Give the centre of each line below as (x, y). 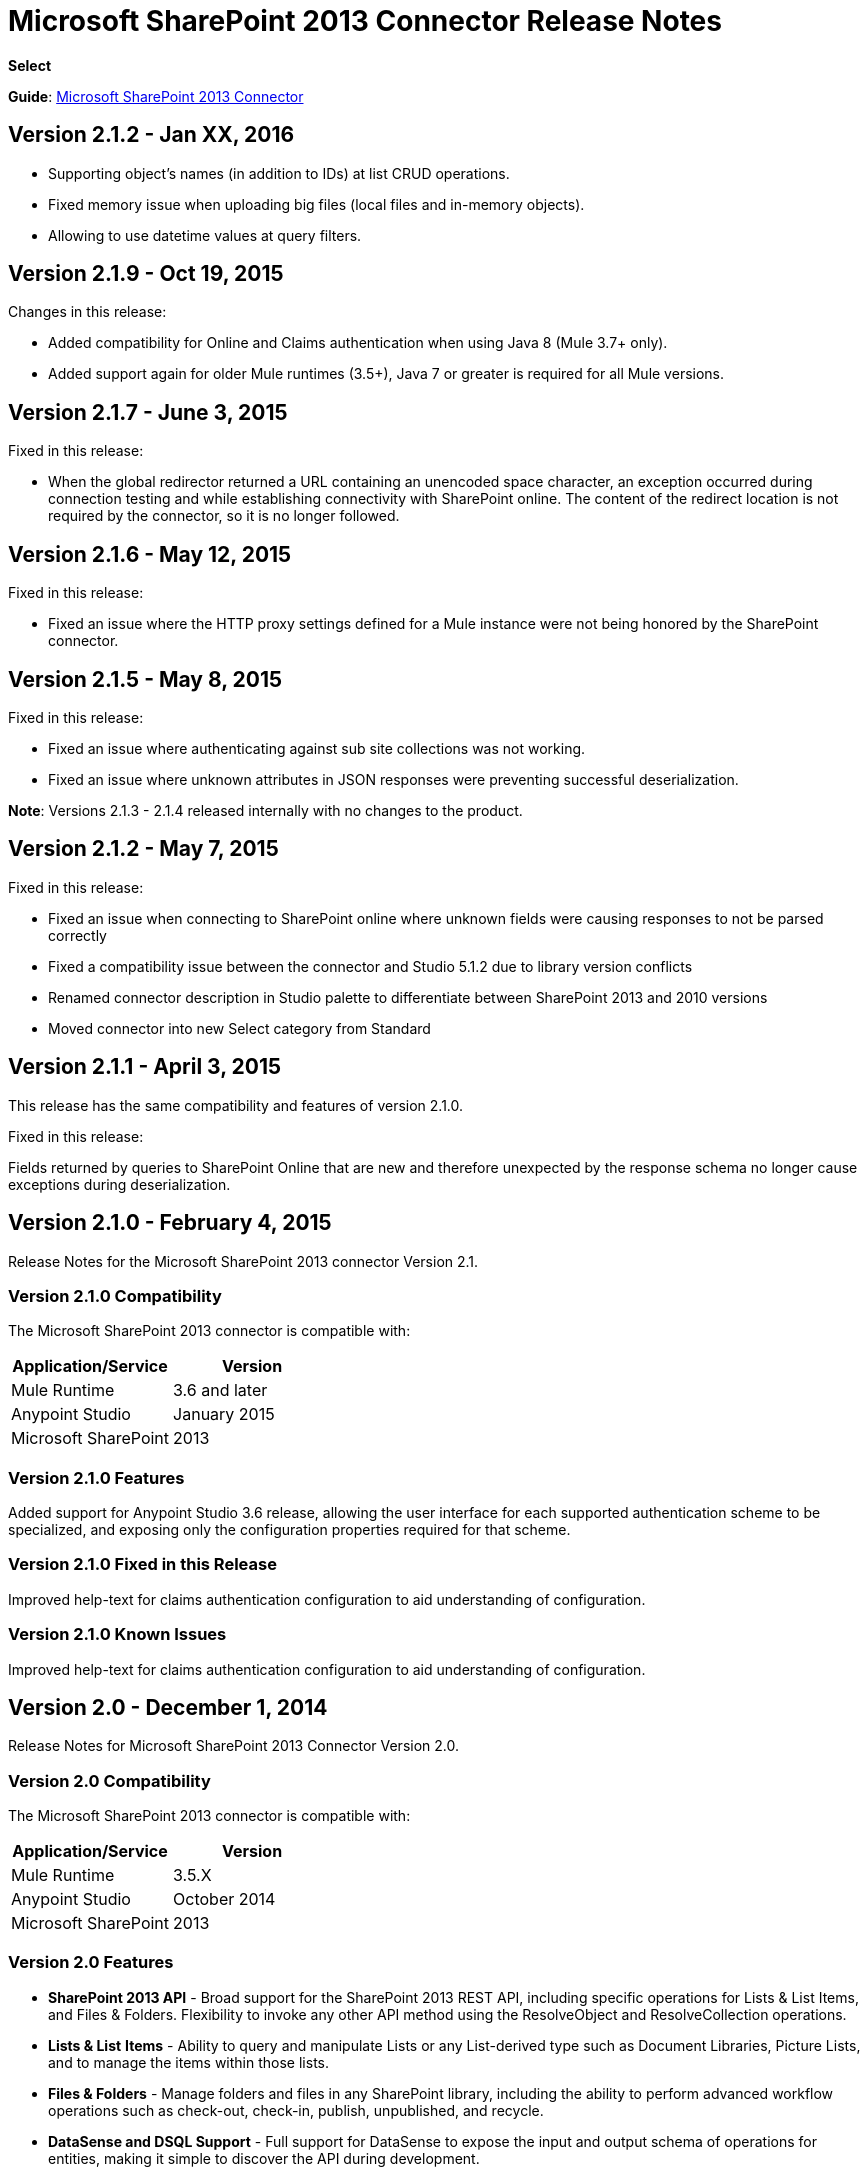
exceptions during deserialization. (119, 1184)
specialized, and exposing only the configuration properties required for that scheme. (289, 1529)
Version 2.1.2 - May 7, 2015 (143, 849)
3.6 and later (220, 1390)
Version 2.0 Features (91, 1962)
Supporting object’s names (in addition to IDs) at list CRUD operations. (279, 173)
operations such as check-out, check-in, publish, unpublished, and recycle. (296, 2110)
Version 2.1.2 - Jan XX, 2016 (151, 135)
